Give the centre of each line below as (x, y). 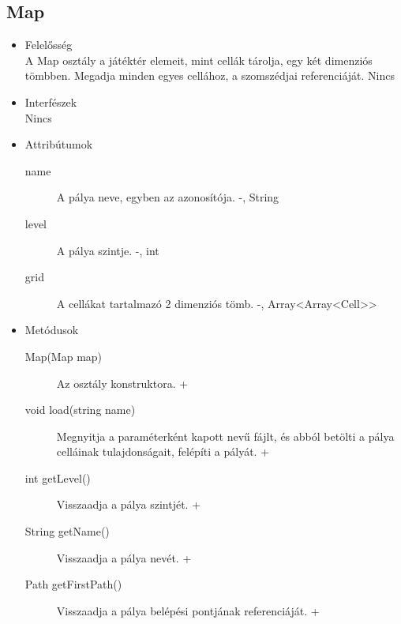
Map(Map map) (64, 356)
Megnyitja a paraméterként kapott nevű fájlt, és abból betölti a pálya (225, 436)
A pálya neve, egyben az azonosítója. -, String (168, 197)
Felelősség (49, 45)
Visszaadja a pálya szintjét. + (129, 504)
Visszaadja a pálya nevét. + (124, 557)
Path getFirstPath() (73, 584)
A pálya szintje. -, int (108, 250)
